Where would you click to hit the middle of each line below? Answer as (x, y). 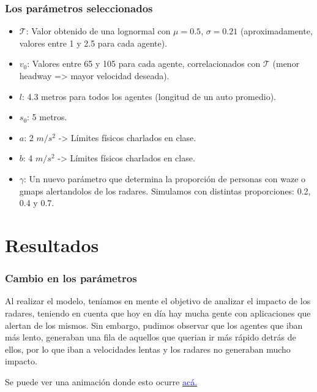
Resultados (52, 244)
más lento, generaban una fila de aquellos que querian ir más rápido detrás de (151, 337)
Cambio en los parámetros (71, 278)
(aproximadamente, (276, 31)
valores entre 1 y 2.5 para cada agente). (93, 43)
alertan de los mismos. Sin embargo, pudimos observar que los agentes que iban (154, 325)
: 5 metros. (47, 117)
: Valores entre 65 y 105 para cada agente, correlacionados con (144, 63)
